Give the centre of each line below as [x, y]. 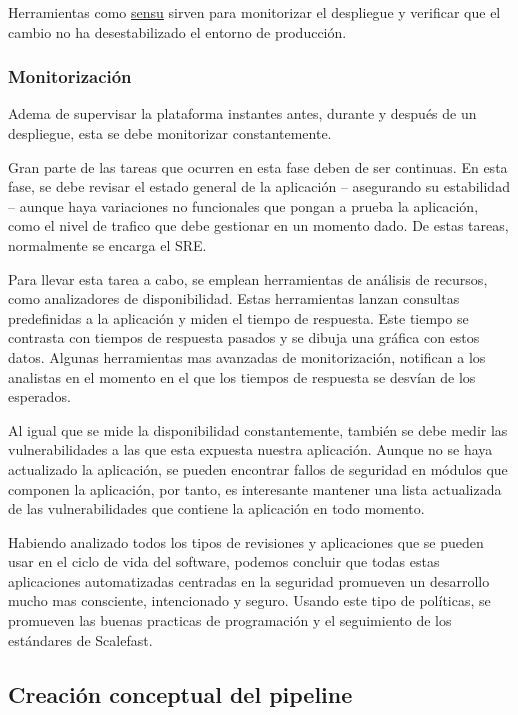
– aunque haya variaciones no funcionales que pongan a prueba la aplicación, [243, 205]
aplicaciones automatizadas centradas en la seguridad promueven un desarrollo [249, 580]
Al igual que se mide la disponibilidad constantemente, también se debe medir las [258, 429]
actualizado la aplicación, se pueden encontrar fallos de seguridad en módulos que [258, 468]
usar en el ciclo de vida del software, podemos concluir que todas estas [224, 561]
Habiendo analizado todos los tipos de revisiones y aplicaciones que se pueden [246, 541]
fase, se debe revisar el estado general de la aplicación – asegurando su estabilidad [259, 186]
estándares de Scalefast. [80, 639]
